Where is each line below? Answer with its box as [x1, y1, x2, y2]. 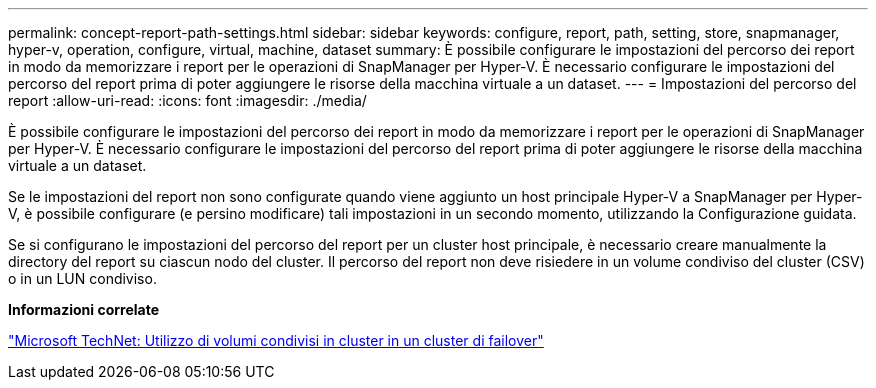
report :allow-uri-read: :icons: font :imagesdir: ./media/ [8, 92, 367, 109]
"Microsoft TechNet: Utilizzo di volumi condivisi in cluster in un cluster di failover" [8, 332, 544, 349]
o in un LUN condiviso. [8, 270, 157, 287]
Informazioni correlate [8, 301, 160, 318]
